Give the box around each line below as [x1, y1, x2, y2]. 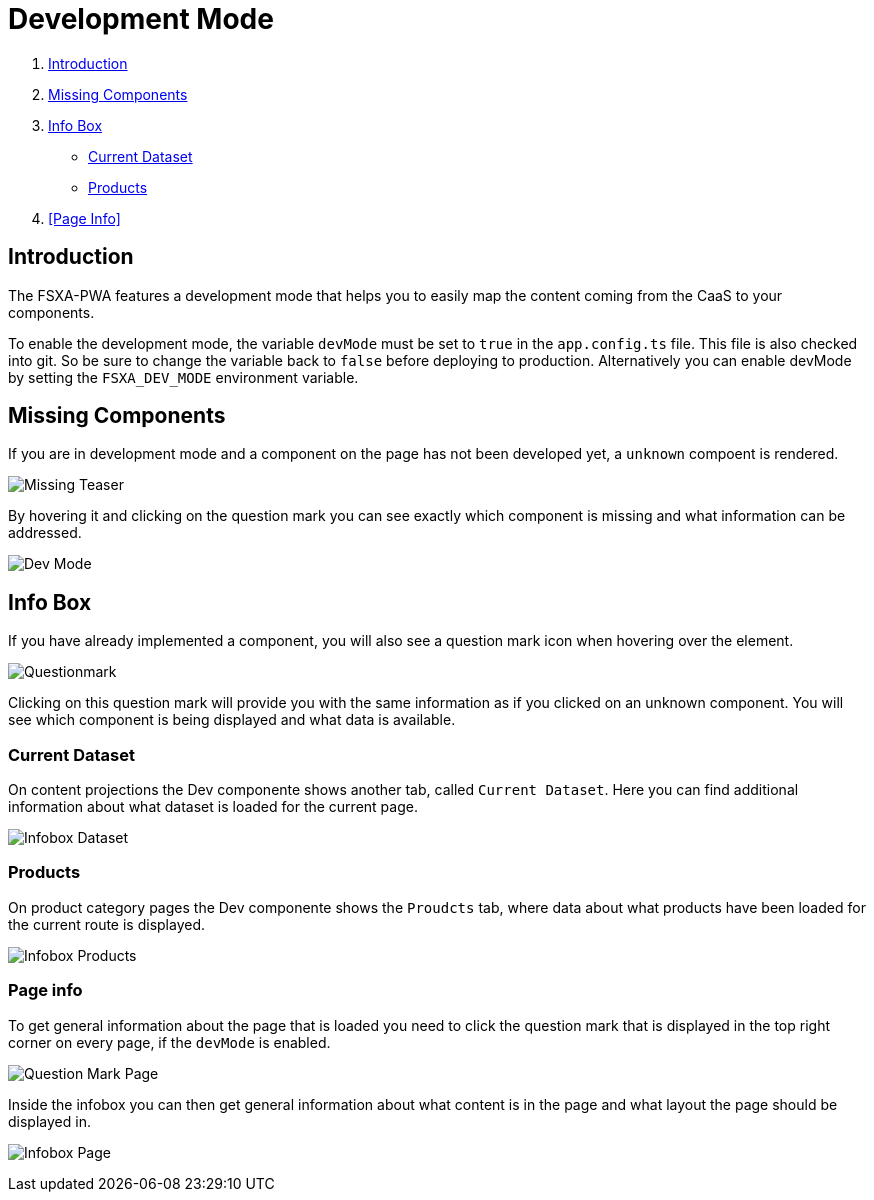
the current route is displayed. [8, 915, 206, 933]
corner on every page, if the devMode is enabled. [8, 1033, 331, 1051]
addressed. [8, 524, 82, 542]
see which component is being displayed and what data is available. [8, 711, 456, 729]
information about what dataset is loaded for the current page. [8, 798, 418, 816]
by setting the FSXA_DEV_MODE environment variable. [8, 368, 359, 386]
